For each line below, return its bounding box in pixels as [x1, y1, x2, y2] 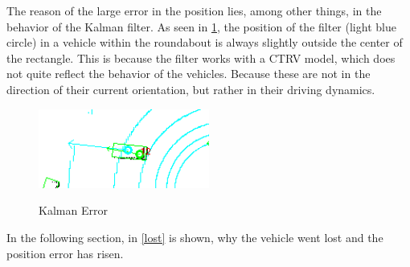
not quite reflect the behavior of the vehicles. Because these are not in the [6, 65, 371, 82]
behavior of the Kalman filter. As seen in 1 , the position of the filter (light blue [6, 18, 396, 35]
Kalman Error [39, 202, 108, 219]
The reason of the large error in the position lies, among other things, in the [6, 2, 382, 18]
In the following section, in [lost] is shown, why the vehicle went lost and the [6, 228, 383, 245]
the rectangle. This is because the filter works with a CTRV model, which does [6, 49, 396, 66]
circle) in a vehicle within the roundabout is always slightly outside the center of [6, 34, 403, 51]
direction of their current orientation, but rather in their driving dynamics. [6, 80, 375, 97]
